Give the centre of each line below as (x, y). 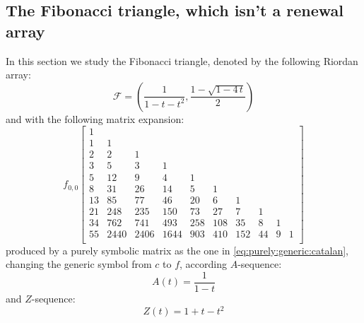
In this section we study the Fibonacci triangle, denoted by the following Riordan (182, 60)
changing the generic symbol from (79, 264)
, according (203, 264)
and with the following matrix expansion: (95, 118)
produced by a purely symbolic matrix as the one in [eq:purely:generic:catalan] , (177, 250)
